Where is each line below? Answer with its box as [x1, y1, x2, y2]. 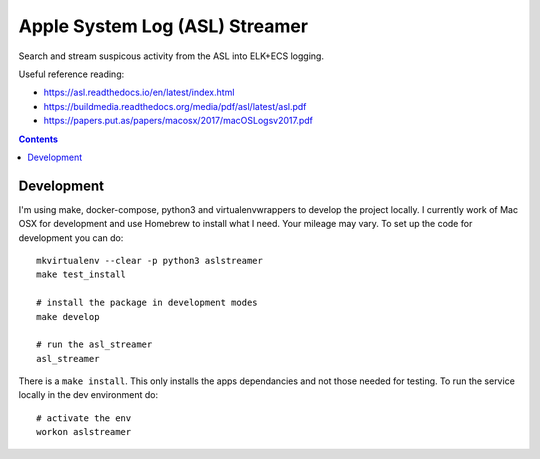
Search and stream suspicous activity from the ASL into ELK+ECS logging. [18, 50, 325, 62]
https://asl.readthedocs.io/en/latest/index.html [43, 86, 235, 99]
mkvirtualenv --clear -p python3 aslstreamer [36, 255, 264, 266]
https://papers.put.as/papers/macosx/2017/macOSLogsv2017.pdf [43, 115, 314, 127]
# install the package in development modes [36, 297, 259, 309]
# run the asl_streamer [36, 339, 153, 350]
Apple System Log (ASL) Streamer [18, 15, 309, 37]
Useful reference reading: [18, 68, 125, 80]
